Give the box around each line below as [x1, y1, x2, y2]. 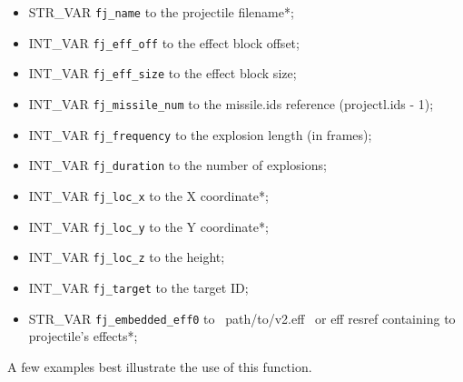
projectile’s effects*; [28, 327, 138, 346]
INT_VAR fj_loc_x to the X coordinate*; [28, 186, 269, 205]
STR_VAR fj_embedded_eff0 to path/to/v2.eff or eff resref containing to [28, 308, 456, 327]
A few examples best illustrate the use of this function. [7, 357, 312, 376]
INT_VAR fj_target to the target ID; [28, 277, 249, 297]
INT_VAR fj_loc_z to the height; [28, 247, 225, 266]
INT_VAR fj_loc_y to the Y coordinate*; [28, 216, 269, 236]
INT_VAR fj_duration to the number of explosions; [28, 156, 327, 175]
